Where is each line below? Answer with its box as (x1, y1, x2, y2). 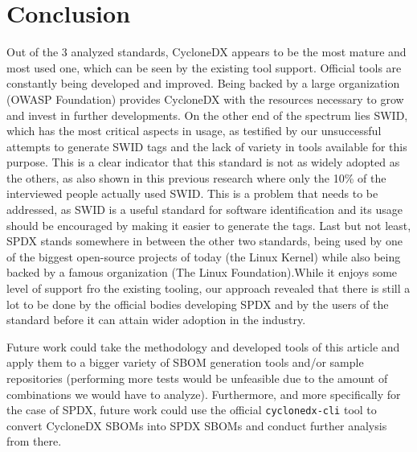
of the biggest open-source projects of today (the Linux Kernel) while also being (6, 248, 401, 265)
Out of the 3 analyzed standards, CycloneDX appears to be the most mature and (6, 43, 407, 60)
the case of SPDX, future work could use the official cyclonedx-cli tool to (6, 401, 377, 418)
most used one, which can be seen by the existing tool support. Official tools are (6, 59, 402, 76)
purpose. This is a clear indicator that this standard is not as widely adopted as (6, 154, 400, 171)
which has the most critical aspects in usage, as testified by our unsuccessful (6, 122, 382, 139)
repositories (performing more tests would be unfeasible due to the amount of (6, 370, 388, 386)
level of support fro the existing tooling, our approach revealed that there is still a (6, 280, 411, 297)
